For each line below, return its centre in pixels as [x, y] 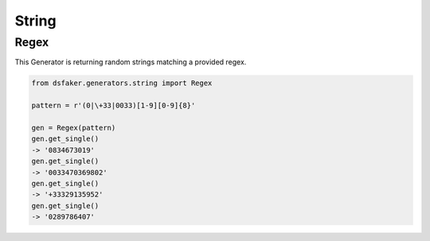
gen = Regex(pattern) [74, 128]
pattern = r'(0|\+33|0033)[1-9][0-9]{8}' [113, 106]
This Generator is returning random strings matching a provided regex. [131, 62]
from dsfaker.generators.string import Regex [122, 83]
